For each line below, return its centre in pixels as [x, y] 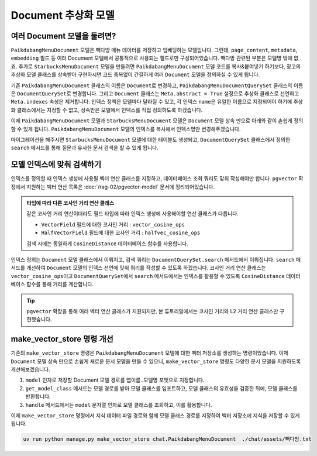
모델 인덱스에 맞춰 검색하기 [56, 165]
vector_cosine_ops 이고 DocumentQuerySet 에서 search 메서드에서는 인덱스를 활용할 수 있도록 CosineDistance [148, 276]
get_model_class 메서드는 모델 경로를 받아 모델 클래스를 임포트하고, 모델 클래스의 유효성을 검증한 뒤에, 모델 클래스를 [161, 388]
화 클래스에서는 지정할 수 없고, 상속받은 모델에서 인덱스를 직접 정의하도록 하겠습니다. [107, 110]
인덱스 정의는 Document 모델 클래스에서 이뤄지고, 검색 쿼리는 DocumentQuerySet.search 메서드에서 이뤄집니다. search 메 [156, 260]
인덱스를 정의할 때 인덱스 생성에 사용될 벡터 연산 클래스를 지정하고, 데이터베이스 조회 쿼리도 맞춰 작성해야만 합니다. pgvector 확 [157, 179]
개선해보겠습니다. [31, 369]
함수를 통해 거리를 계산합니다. [60, 284]
